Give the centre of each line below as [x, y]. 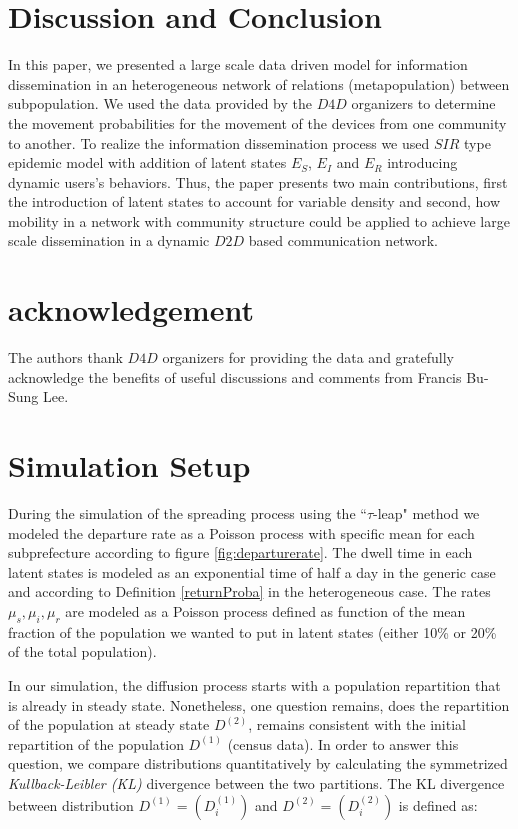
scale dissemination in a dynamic [109, 240]
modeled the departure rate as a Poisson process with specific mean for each [241, 532]
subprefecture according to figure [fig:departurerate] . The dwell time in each [240, 552]
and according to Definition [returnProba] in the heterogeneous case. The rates [249, 591]
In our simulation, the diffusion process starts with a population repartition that [254, 685]
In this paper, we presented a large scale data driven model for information [238, 64]
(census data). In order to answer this [343, 743]
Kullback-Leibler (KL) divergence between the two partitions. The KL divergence [256, 783]
